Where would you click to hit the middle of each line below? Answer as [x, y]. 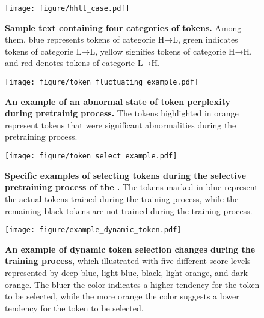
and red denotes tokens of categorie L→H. [82, 63]
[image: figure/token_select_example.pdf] [91, 156]
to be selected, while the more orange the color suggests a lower [122, 296]
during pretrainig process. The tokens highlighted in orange [122, 113]
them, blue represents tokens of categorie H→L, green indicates [121, 39]
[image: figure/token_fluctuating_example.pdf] [102, 82]
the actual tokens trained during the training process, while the [122, 198]
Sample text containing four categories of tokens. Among [123, 27]
